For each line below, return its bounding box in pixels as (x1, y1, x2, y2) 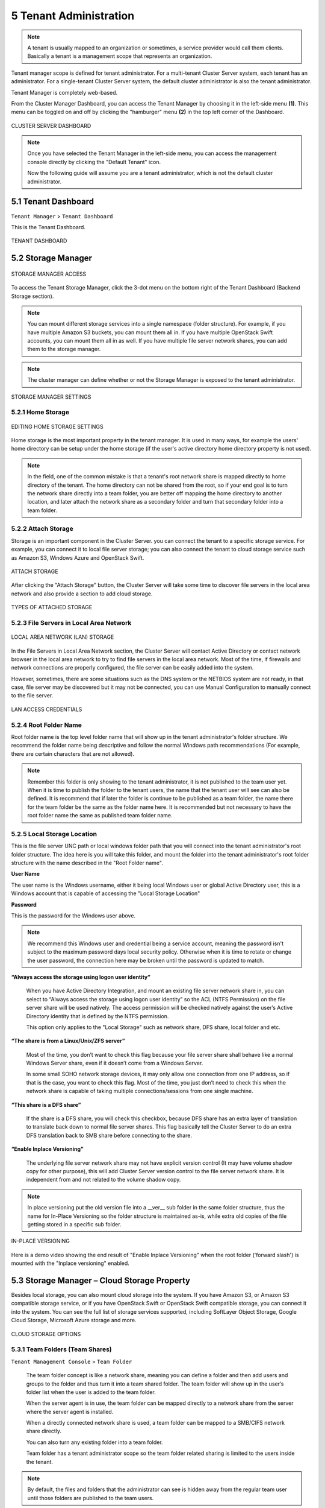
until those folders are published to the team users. (27, 1494, 154, 1501)
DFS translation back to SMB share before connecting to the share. (26, 1132, 193, 1139)
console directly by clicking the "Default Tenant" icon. (27, 158, 161, 165)
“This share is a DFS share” (11, 1101, 81, 1108)
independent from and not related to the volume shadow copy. (26, 1176, 181, 1183)
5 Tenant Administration (11, 9, 135, 22)
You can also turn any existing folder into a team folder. (26, 1439, 163, 1446)
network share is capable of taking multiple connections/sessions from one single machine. (26, 1088, 253, 1095)
